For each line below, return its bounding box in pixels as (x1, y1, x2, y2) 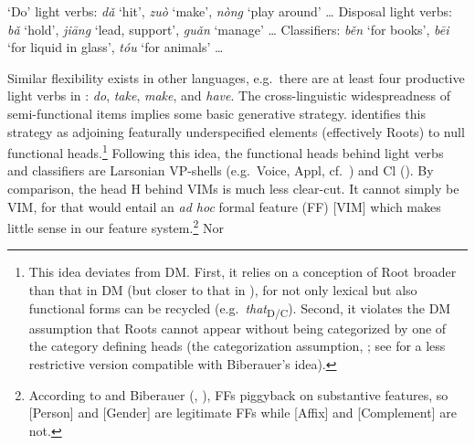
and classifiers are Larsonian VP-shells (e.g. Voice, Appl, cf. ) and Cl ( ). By (7, 161, 434, 180)
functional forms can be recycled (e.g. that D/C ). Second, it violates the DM (28, 298, 451, 320)
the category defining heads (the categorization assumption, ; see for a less (28, 336, 446, 355)
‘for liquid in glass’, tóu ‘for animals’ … (7, 37, 224, 57)
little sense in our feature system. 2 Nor (7, 216, 224, 237)
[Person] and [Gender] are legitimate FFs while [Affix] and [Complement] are (28, 403, 457, 422)
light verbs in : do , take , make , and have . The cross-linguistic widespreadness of (7, 86, 450, 105)
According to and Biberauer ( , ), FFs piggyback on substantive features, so (28, 385, 449, 404)
